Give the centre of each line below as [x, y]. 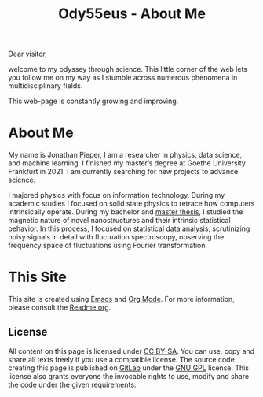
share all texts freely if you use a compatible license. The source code [122, 359]
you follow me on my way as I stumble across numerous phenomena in [123, 78]
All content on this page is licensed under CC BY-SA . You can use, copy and [131, 351]
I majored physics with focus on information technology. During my [117, 195]
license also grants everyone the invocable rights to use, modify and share [129, 376]
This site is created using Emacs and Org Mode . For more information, [122, 299]
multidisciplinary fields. [46, 86]
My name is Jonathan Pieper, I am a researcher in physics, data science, [125, 155]
